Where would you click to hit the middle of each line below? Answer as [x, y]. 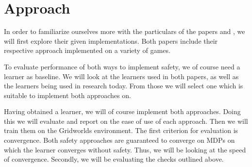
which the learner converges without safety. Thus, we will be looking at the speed [125, 149]
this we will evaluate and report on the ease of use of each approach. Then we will [126, 121]
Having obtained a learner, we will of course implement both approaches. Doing [122, 111]
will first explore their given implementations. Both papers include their [111, 41]
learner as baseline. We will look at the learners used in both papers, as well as [121, 76]
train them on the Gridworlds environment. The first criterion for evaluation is [121, 130]
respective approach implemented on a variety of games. [87, 50]
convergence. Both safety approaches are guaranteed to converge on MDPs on [119, 140]
